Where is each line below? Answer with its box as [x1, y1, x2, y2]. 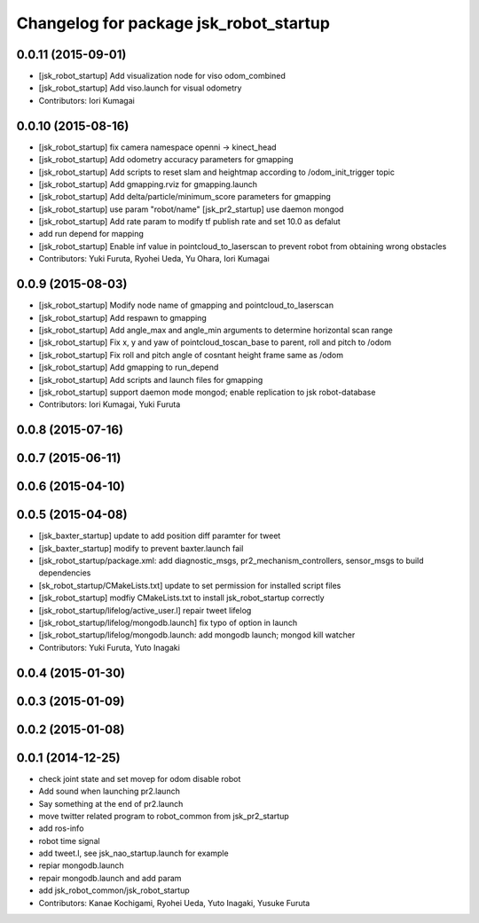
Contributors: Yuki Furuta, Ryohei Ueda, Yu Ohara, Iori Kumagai [38, 254, 270, 264]
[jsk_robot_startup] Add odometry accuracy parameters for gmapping [38, 154, 294, 165]
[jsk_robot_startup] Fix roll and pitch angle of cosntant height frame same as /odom [38, 349, 343, 360]
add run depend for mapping [38, 229, 144, 239]
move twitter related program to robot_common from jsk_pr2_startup [38, 810, 289, 821]
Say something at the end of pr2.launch [38, 798, 184, 809]
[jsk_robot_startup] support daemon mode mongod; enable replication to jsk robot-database [38, 387, 376, 397]
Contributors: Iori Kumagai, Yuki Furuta [38, 399, 181, 410]
